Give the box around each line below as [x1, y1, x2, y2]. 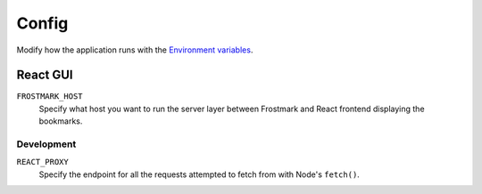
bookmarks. [38, 116, 83, 126]
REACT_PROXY [16, 157, 69, 167]
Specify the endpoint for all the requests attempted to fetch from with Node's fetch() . [38, 169, 361, 180]
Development [16, 138, 77, 150]
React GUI [16, 68, 73, 83]
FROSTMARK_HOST [16, 92, 84, 101]
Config [16, 13, 69, 33]
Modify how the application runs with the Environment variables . [16, 44, 253, 55]
